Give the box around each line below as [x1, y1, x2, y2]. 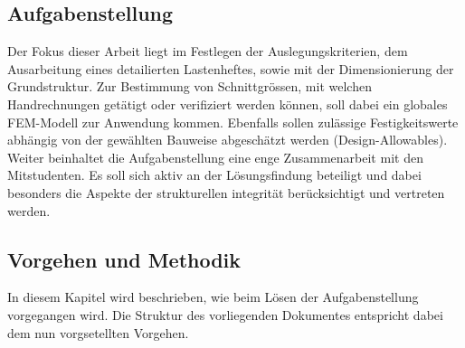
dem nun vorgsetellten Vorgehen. [7, 323, 189, 342]
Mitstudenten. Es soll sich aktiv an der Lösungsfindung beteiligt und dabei [7, 165, 422, 184]
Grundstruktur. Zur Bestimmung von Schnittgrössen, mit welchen [7, 77, 372, 96]
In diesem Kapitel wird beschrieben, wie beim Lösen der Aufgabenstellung [7, 287, 419, 306]
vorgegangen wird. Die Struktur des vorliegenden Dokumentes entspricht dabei [7, 305, 443, 324]
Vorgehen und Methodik [7, 245, 242, 273]
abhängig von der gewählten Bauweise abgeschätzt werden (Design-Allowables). [7, 130, 448, 149]
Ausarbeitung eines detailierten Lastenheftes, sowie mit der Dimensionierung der [7, 59, 454, 78]
